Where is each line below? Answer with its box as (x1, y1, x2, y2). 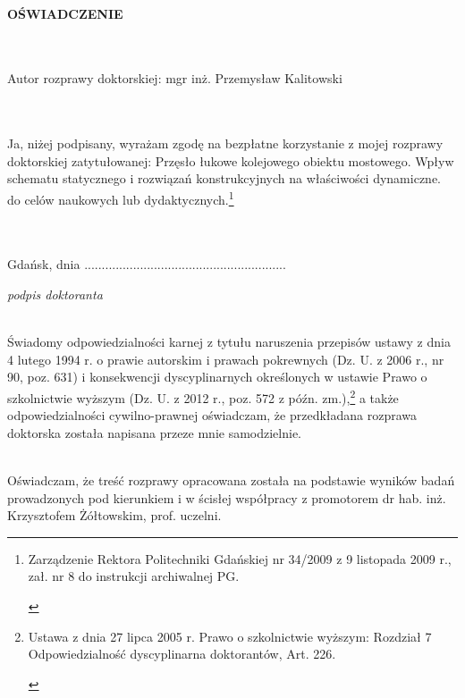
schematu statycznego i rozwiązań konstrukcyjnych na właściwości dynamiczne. (7, 169, 441, 188)
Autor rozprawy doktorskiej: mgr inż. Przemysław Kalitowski (7, 69, 342, 88)
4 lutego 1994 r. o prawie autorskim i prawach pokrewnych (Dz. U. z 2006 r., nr (7, 349, 444, 368)
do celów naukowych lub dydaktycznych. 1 (7, 187, 234, 208)
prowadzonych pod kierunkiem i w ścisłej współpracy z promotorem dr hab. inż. (7, 488, 446, 507)
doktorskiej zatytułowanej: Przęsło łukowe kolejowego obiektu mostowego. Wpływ (7, 151, 454, 170)
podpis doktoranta (7, 284, 103, 303)
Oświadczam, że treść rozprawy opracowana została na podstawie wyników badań (7, 470, 455, 489)
